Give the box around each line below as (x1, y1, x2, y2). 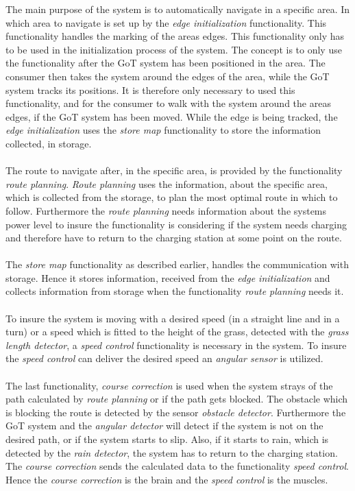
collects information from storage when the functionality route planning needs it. (5, 284, 344, 298)
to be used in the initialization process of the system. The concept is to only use (5, 42, 342, 56)
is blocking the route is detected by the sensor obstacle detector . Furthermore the (5, 405, 346, 419)
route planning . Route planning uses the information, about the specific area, (5, 176, 328, 191)
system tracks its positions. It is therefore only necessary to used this (5, 82, 295, 97)
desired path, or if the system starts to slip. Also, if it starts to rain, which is (5, 432, 329, 446)
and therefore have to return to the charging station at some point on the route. (5, 230, 342, 245)
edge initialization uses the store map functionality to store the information (5, 123, 321, 137)
